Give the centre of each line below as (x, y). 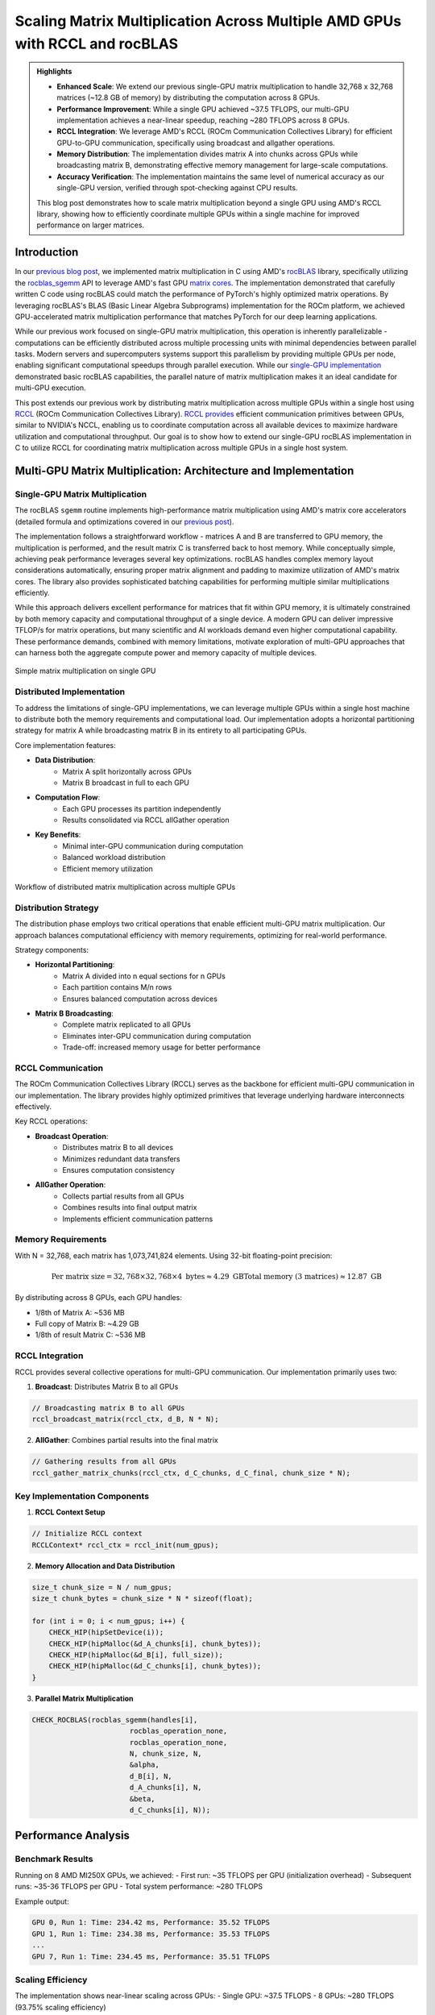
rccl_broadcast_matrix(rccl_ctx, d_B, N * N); (125, 1419)
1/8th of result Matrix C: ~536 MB (90, 1335)
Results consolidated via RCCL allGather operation (146, 820)
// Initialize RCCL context (87, 1534)
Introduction (47, 253)
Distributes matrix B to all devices (118, 1148)
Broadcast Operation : (72, 1136)
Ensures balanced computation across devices (140, 999)
